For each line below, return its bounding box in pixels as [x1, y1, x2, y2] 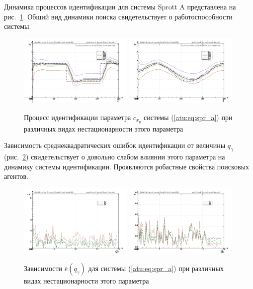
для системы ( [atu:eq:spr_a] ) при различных [88, 263, 224, 274]
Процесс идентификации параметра [24, 112, 131, 123]
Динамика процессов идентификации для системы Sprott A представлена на [4, 1, 236, 11]
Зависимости [24, 263, 63, 274]
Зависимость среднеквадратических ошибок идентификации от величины [4, 140, 226, 150]
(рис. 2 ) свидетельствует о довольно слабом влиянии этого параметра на [4, 151, 225, 162]
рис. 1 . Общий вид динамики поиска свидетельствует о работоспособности [4, 11, 233, 21]
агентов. [4, 171, 28, 181]
